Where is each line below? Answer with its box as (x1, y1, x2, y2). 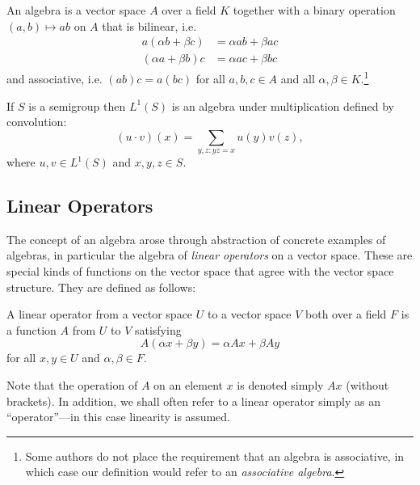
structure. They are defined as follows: (6, 278, 196, 295)
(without (346, 377, 389, 394)
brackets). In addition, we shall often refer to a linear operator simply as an (6, 392, 380, 409)
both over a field (305, 306, 387, 323)
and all (280, 70, 315, 86)
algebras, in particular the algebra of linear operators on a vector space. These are (6, 247, 413, 264)
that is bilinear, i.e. (102, 17, 197, 34)
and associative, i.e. (6, 70, 103, 86)
